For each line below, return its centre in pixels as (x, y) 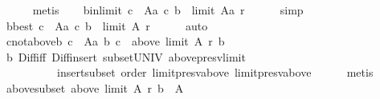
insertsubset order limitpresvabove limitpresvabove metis (215, 72)
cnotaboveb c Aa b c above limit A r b (115, 41)
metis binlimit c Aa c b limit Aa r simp (168, 10)
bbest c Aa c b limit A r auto (107, 25)
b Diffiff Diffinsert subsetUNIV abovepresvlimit (126, 56)
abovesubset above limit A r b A (95, 87)
